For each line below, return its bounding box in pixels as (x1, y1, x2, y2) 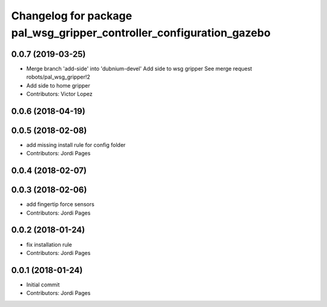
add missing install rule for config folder (26, 141, 126, 148)
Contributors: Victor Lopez (26, 91, 93, 98)
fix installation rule (26, 241, 73, 248)
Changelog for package (11, 9, 133, 22)
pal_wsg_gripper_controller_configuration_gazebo (11, 26, 271, 39)
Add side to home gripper (26, 82, 90, 89)
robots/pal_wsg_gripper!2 (26, 73, 90, 81)
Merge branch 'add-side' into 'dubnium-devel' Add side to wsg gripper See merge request (26, 65, 253, 72)
